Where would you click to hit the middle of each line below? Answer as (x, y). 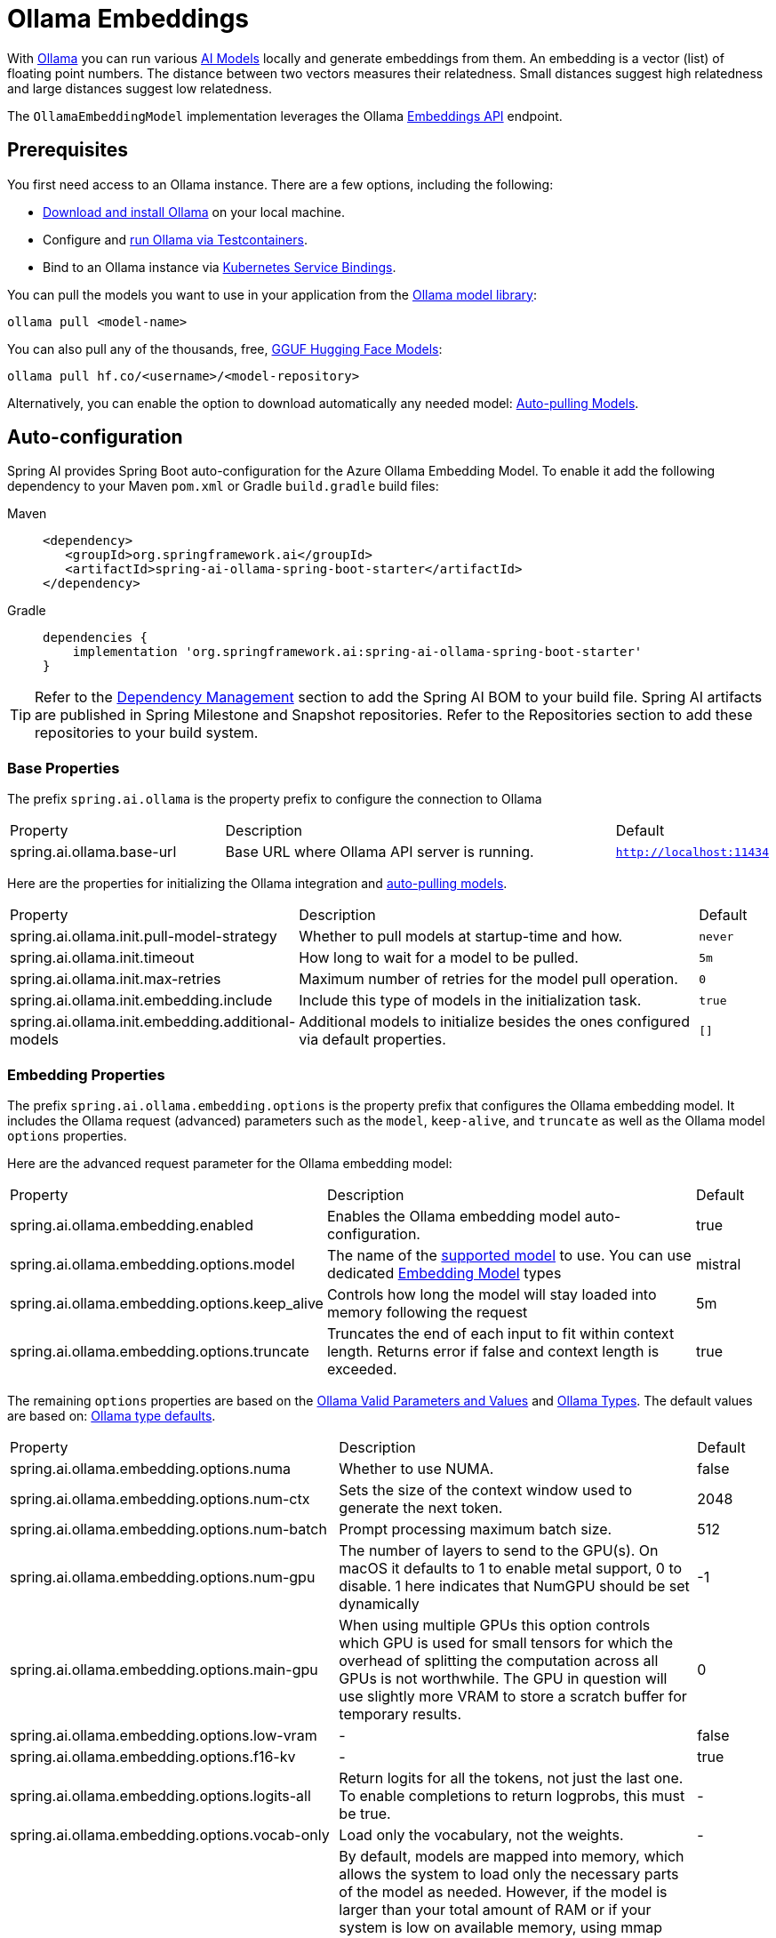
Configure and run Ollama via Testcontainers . (175, 239)
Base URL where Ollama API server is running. (380, 852)
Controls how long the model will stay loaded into (492, 1294)
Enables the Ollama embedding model (454, 1216)
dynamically (379, 1603)
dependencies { (96, 638)
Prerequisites (68, 150)
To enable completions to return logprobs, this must (512, 1795)
